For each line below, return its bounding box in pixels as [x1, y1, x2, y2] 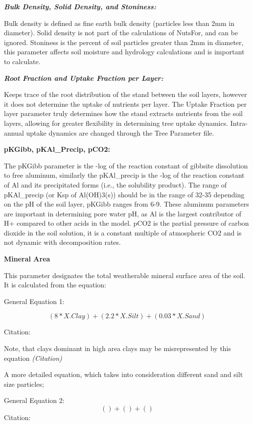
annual [4, 127, 24, 138]
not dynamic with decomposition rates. [4, 237, 121, 247]
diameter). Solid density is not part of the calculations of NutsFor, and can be [4, 27, 238, 38]
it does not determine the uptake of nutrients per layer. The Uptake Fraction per [4, 98, 247, 109]
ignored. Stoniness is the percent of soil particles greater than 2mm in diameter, [4, 37, 244, 47]
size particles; [4, 378, 44, 389]
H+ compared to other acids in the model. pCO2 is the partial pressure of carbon [4, 218, 249, 228]
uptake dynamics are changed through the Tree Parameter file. [26, 127, 214, 138]
